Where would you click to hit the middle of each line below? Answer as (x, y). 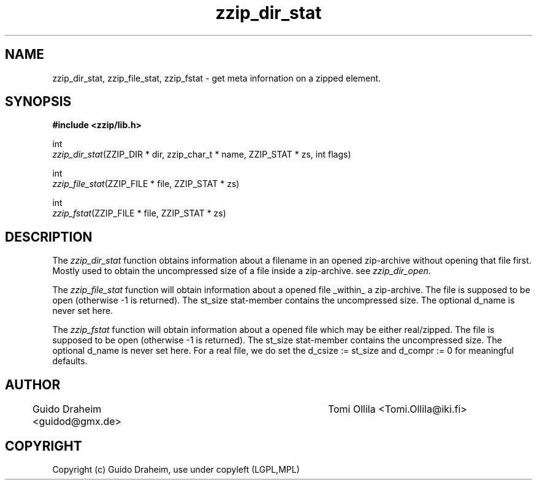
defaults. (70, 361)
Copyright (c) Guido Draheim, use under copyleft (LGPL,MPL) (176, 469)
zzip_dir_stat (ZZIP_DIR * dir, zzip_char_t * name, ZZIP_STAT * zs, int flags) (202, 155)
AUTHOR (33, 384)
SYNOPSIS (38, 102)
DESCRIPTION (49, 237)
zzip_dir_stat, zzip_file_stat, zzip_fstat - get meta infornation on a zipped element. (217, 78)
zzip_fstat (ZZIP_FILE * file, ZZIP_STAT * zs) (139, 213)
